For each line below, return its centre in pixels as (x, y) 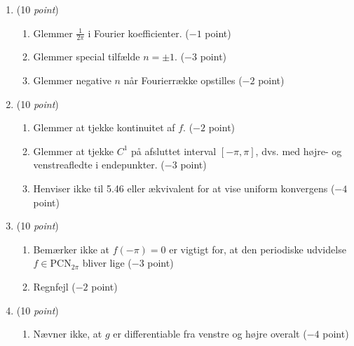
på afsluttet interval (174, 151)
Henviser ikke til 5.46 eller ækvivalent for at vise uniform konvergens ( (184, 188)
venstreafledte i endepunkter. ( (99, 165)
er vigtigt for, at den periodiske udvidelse (258, 249)
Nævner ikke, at (68, 334)
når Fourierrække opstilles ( (183, 80)
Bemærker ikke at (71, 249)
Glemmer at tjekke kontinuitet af (104, 127)
